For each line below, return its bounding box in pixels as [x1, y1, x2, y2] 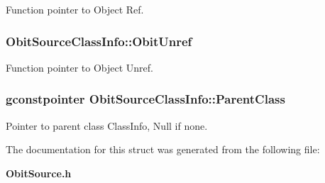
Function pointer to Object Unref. [6, 60, 153, 74]
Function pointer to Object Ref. [6, 2, 144, 16]
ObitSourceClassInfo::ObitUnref [6, 32, 192, 50]
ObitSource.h [6, 165, 72, 180]
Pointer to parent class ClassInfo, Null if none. [6, 118, 208, 133]
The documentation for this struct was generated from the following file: [6, 142, 320, 157]
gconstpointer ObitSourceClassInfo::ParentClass [6, 90, 285, 108]
